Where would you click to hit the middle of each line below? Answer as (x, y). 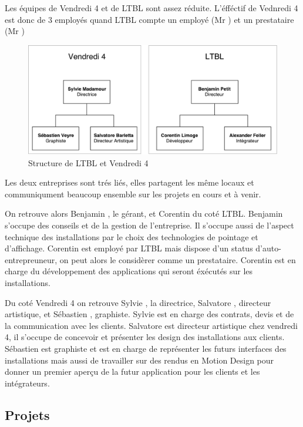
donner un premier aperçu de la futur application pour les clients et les (132, 371)
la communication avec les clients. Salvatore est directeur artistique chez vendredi (151, 325)
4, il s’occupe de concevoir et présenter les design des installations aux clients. (145, 337)
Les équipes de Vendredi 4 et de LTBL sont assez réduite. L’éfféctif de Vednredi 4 (151, 8)
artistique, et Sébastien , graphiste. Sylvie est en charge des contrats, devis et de (149, 314)
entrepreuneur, (31, 259)
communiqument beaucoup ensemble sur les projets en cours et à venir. (133, 194)
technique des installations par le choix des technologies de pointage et (132, 236)
